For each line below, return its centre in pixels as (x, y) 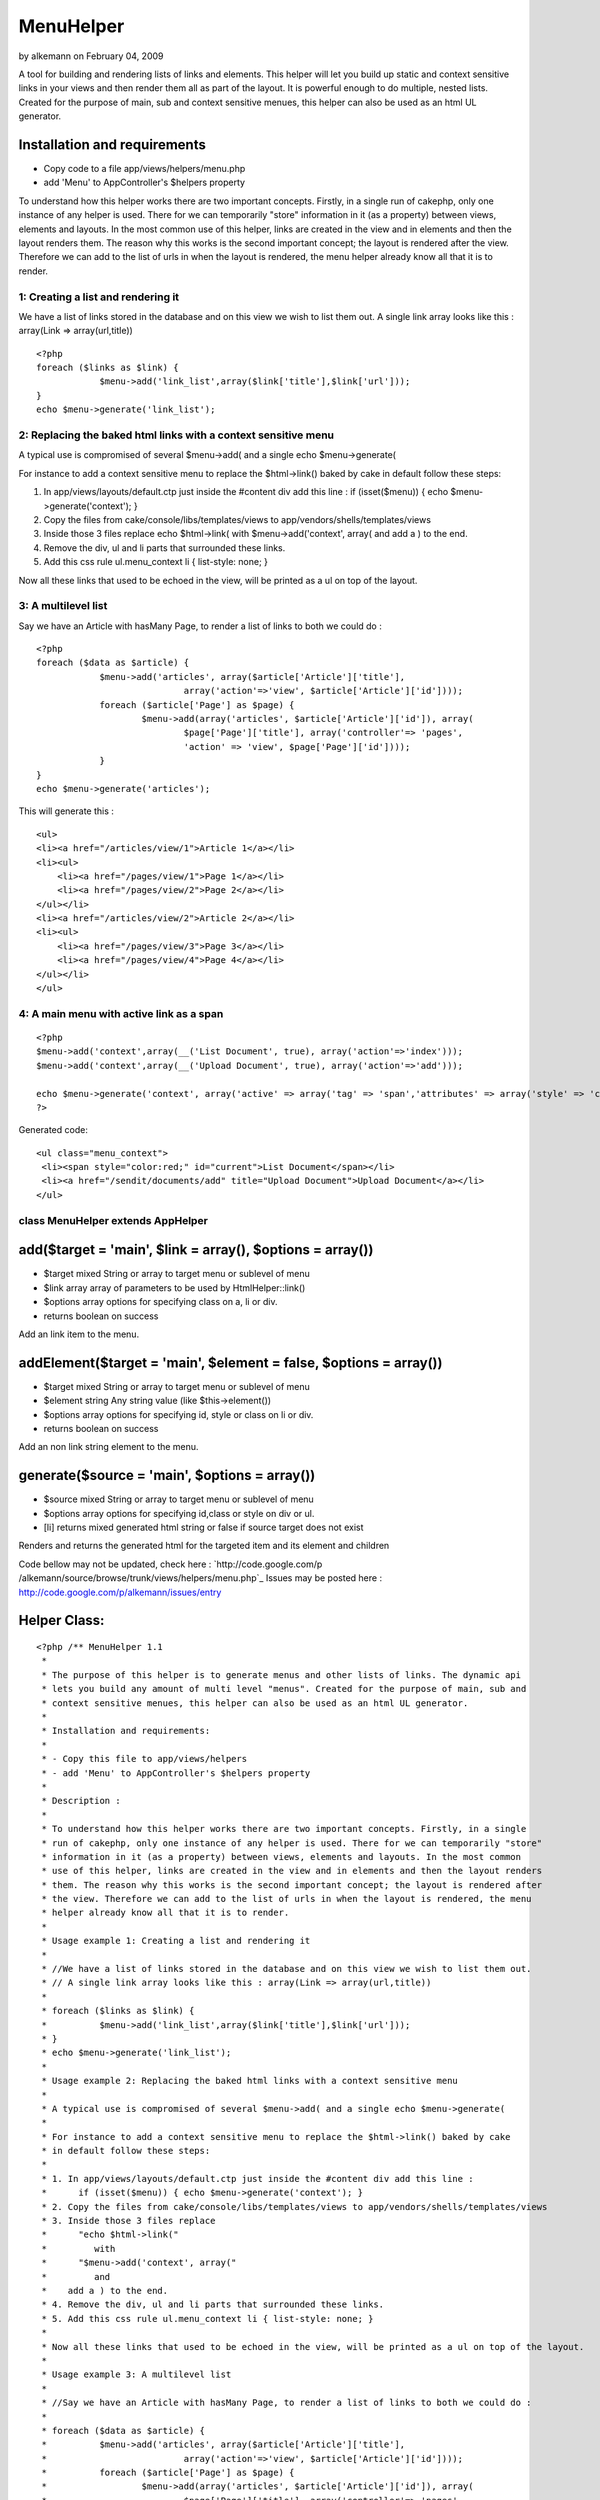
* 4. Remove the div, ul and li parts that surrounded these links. (213, 2304)
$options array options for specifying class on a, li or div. (161, 1302)
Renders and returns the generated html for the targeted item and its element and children (204, 1546)
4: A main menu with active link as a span (121, 1013)
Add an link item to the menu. (79, 1334)
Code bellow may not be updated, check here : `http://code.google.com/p (170, 1564)
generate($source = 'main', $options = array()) (167, 1475)
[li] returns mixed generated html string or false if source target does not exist (203, 1527)
